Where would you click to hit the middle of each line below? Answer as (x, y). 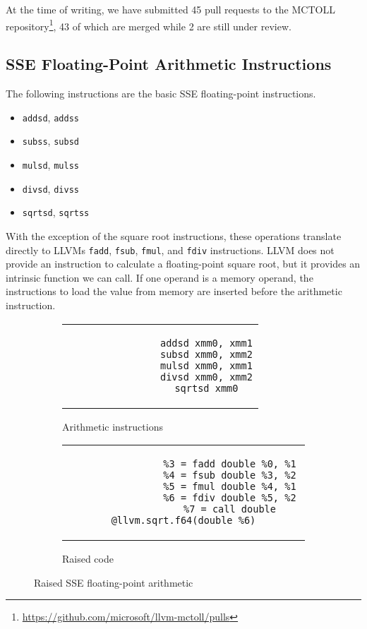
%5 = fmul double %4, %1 (230, 487)
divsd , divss (50, 188)
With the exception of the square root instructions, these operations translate (174, 235)
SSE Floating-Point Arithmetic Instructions (169, 64)
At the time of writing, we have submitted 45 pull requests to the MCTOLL (170, 9)
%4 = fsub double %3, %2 (230, 475)
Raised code (88, 559)
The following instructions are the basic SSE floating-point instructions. (161, 94)
